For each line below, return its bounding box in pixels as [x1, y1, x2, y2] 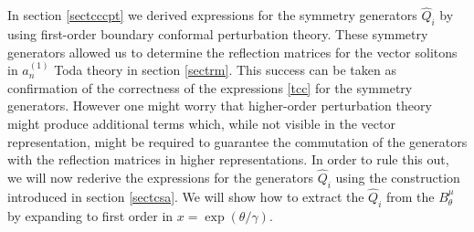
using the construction [335, 167, 460, 186]
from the [386, 187, 435, 206]
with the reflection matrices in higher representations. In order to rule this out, [7, 150, 449, 169]
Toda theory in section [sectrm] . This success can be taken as [54, 60, 396, 79]
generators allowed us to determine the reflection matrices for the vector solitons [7, 42, 458, 61]
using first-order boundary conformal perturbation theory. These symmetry [7, 25, 428, 44]
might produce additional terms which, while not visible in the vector [7, 113, 395, 132]
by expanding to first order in [7, 206, 174, 225]
